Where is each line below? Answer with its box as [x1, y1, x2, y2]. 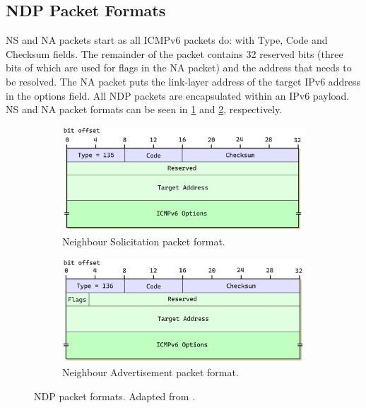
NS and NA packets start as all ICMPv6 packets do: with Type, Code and [6, 33, 328, 47]
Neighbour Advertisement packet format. [62, 365, 239, 380]
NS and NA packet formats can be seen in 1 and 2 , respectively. [6, 102, 283, 117]
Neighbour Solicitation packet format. [62, 234, 225, 249]
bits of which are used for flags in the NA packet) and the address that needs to [6, 60, 352, 75]
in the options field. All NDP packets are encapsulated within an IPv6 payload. [6, 88, 350, 103]
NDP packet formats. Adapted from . [34, 388, 196, 403]
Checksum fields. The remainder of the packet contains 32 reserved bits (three [6, 46, 343, 61]
